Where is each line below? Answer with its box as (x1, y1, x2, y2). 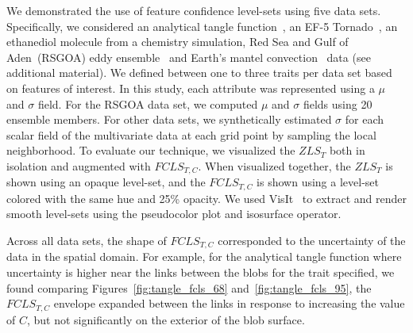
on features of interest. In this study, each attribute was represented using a (6, 79, 375, 96)
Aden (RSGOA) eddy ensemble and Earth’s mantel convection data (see (6, 48, 371, 65)
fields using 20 (303, 95, 372, 112)
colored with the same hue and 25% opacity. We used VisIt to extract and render (6, 189, 407, 206)
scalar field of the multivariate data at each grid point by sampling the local (6, 126, 376, 143)
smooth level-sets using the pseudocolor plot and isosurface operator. (6, 205, 342, 222)
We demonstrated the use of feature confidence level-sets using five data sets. (6, 2, 381, 18)
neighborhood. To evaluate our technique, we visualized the (6, 142, 295, 159)
